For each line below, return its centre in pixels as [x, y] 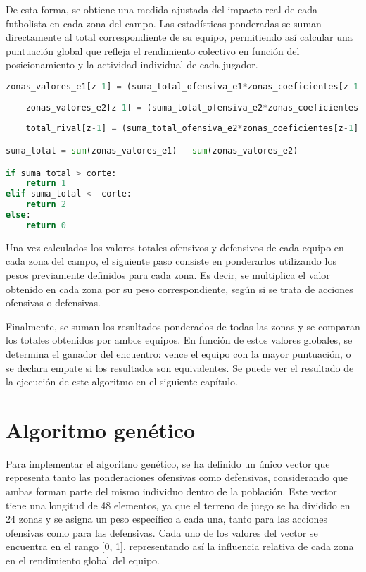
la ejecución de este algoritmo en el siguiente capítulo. [122, 381]
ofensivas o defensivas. [53, 303]
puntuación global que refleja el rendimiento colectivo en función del [153, 50]
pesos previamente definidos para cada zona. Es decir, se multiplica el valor [168, 274]
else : [18, 215]
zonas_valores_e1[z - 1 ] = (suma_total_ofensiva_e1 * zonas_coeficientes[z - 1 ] [185, 86]
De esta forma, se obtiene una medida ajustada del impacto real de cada [162, 9]
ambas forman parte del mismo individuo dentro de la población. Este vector [171, 491]
